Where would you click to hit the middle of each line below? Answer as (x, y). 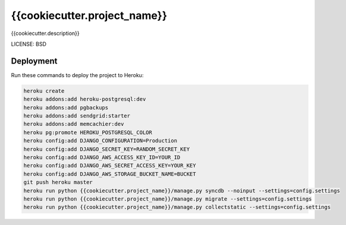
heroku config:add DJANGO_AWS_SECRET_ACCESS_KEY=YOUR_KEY (110, 166)
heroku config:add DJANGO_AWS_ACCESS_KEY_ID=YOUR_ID (102, 157)
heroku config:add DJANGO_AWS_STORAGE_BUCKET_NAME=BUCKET (110, 174)
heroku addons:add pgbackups (66, 107)
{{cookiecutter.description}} (45, 33)
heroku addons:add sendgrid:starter (77, 116)
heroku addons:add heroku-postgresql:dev (85, 99)
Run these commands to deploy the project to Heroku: (77, 75)
